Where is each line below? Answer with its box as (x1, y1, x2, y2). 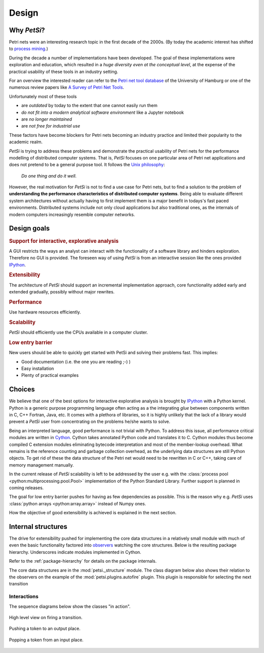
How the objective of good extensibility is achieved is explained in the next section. (9, 510, 177, 516)
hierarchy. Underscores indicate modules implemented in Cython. (9, 549, 141, 555)
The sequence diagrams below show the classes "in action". (9, 603, 131, 609)
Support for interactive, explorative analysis (9, 237, 119, 244)
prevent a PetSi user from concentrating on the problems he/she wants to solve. (9, 418, 171, 424)
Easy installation (21, 366, 54, 371)
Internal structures (9, 522, 68, 531)
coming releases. (9, 485, 44, 491)
